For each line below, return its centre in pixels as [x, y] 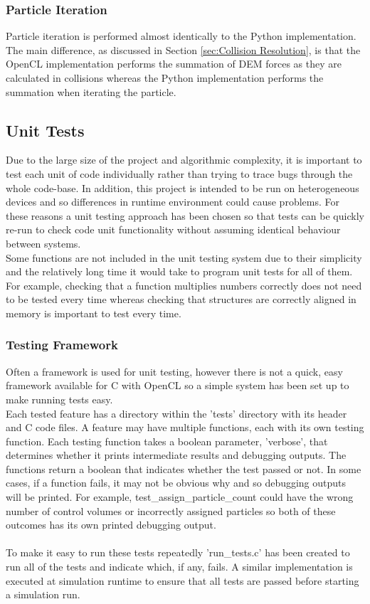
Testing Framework [62, 345]
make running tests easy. [59, 399]
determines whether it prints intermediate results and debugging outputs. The [176, 455]
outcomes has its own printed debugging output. [111, 525]
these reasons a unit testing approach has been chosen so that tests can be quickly [185, 215]
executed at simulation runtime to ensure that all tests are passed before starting [183, 580]
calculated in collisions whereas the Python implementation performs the [165, 78]
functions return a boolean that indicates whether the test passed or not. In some [184, 468]
